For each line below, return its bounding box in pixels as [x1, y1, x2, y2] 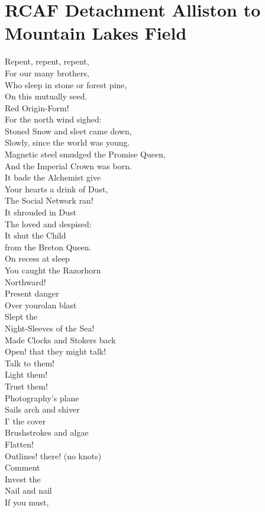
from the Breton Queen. [5, 240, 92, 253]
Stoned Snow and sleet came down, [5, 124, 132, 137]
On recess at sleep [5, 252, 70, 265]
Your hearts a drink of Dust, [5, 182, 108, 195]
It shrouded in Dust [5, 206, 76, 218]
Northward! [5, 275, 46, 288]
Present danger [5, 287, 59, 300]
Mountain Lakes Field [5, 21, 187, 45]
